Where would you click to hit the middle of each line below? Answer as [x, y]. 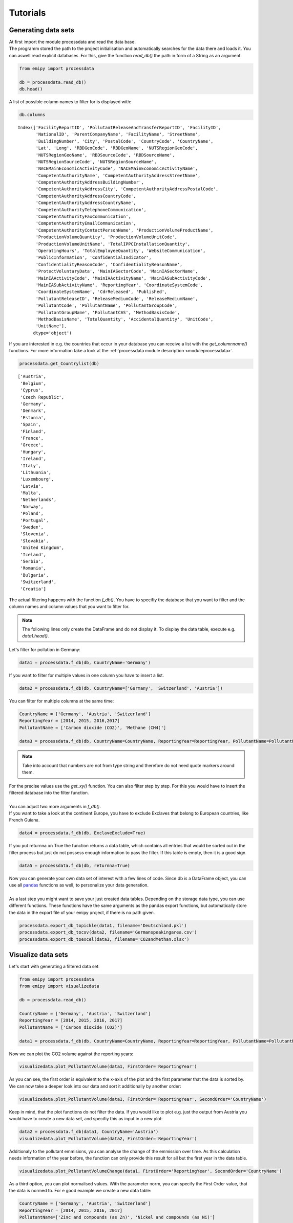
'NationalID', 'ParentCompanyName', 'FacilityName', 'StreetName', [118, 134]
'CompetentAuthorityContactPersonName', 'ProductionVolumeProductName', [125, 230]
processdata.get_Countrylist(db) [59, 364]
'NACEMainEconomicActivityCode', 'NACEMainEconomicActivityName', [117, 169]
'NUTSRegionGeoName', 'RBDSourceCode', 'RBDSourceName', [105, 155]
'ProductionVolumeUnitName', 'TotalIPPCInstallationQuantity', [113, 244]
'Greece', [32, 445]
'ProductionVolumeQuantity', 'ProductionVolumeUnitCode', [107, 237]
